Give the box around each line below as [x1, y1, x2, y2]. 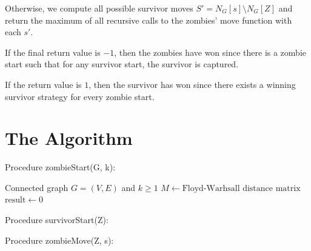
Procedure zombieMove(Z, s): [5, 233, 114, 246]
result [5, 196, 26, 205]
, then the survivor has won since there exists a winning [89, 78, 296, 90]
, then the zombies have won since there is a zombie [114, 45, 306, 58]
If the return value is [5, 78, 82, 90]
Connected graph [5, 181, 69, 193]
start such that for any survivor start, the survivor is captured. [5, 58, 239, 70]
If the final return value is [5, 45, 101, 58]
